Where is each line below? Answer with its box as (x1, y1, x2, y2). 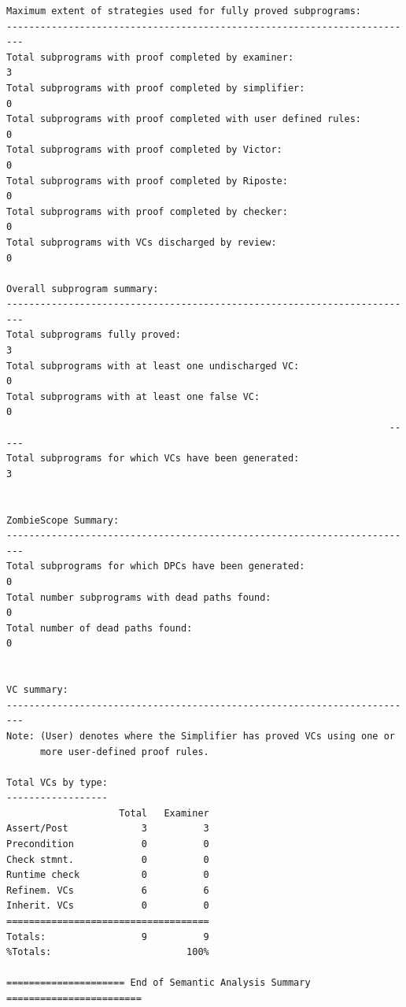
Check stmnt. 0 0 (6, 853, 209, 865)
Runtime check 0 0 (6, 869, 209, 881)
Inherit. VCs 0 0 (6, 900, 209, 912)
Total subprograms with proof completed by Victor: (6, 144, 282, 156)
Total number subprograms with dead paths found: (6, 591, 271, 603)
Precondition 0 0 (6, 839, 209, 850)
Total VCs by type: (6, 776, 108, 788)
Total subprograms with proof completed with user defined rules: (6, 113, 362, 125)
